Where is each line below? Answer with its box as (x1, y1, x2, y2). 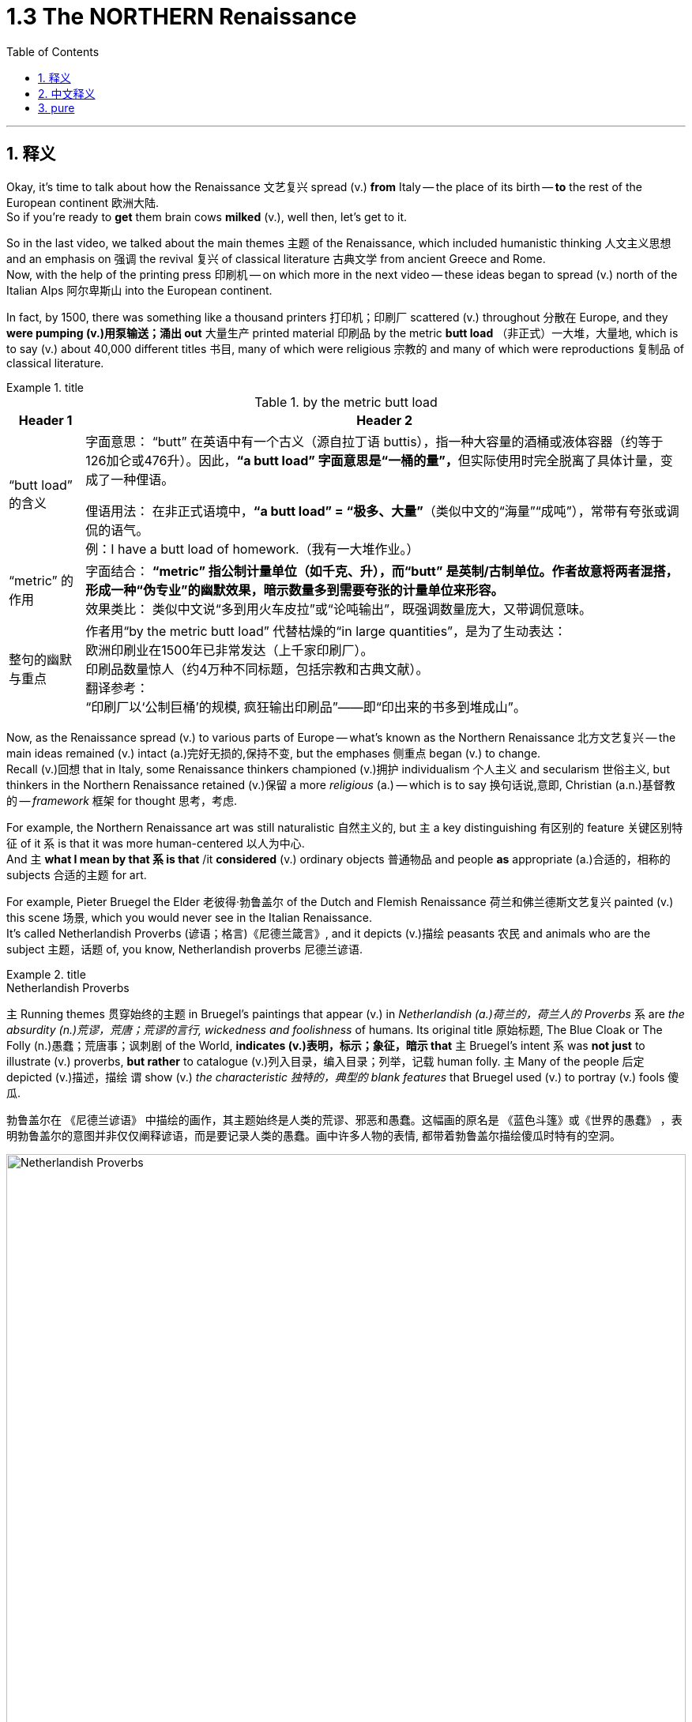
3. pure (38, 100, 75, 115)
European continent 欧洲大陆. (6, 195, 159, 209)
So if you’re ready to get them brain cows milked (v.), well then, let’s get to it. (6, 209, 408, 224)
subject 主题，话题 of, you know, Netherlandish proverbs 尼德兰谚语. (6, 942, 363, 956)
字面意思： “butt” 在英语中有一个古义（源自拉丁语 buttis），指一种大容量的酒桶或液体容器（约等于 (85, 433, 664, 449)
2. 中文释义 (38, 86, 96, 100)
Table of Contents (6, 44, 100, 58)
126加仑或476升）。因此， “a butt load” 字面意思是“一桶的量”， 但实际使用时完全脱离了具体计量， (85, 452, 660, 468)
